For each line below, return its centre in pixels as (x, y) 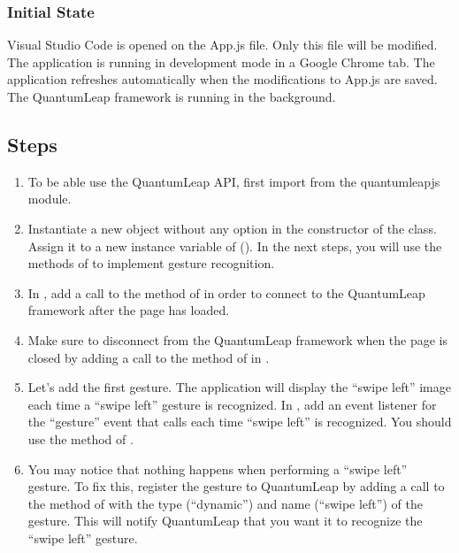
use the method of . (80, 438)
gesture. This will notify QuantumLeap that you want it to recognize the (225, 521)
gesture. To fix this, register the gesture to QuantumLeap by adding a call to (236, 486)
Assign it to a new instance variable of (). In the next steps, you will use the (235, 246)
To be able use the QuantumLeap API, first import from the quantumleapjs (234, 181)
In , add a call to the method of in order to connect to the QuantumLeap (226, 292)
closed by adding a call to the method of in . (149, 357)
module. (50, 199)
